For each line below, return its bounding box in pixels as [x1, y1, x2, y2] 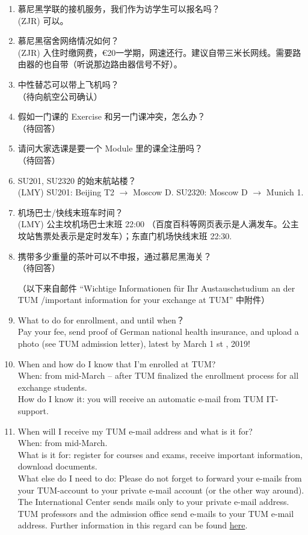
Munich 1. [266, 186, 304, 198]
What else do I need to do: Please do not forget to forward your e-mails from [17, 472, 302, 484]
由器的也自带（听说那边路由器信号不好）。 [17, 58, 182, 70]
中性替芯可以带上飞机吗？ [17, 78, 119, 90]
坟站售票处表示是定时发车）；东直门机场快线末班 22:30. [17, 229, 232, 242]
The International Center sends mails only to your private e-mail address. [17, 495, 289, 508]
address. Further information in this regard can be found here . [17, 519, 248, 531]
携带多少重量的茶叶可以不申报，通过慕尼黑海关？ [17, 249, 212, 262]
